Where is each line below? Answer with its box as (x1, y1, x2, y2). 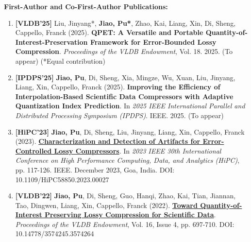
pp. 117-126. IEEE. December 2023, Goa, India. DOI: (15, 164, 175, 174)
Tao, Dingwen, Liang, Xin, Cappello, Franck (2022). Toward (15, 200, 198, 210)
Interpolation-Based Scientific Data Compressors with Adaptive (15, 91, 234, 101)
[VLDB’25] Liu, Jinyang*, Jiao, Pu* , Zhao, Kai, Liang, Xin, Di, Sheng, (15, 17, 236, 28)
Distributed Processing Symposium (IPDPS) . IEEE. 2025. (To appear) (15, 110, 224, 120)
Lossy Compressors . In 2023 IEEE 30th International (54, 145, 221, 156)
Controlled (15, 145, 52, 156)
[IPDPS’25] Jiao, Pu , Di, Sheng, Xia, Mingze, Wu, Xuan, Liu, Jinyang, (15, 72, 235, 82)
